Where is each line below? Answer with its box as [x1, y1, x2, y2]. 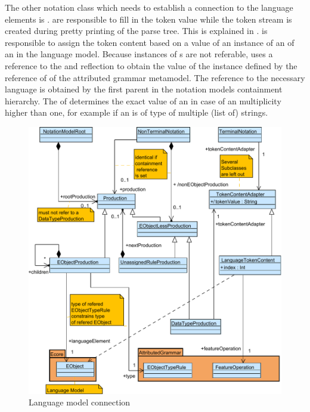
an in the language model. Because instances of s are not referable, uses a [5, 48, 273, 60]
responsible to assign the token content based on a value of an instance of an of [5, 36, 294, 48]
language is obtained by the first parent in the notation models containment [5, 83, 283, 95]
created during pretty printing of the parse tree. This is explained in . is [5, 24, 268, 37]
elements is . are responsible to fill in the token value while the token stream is [5, 13, 292, 25]
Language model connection [29, 396, 131, 408]
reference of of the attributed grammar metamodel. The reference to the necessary [5, 71, 305, 83]
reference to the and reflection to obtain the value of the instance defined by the [5, 59, 297, 72]
